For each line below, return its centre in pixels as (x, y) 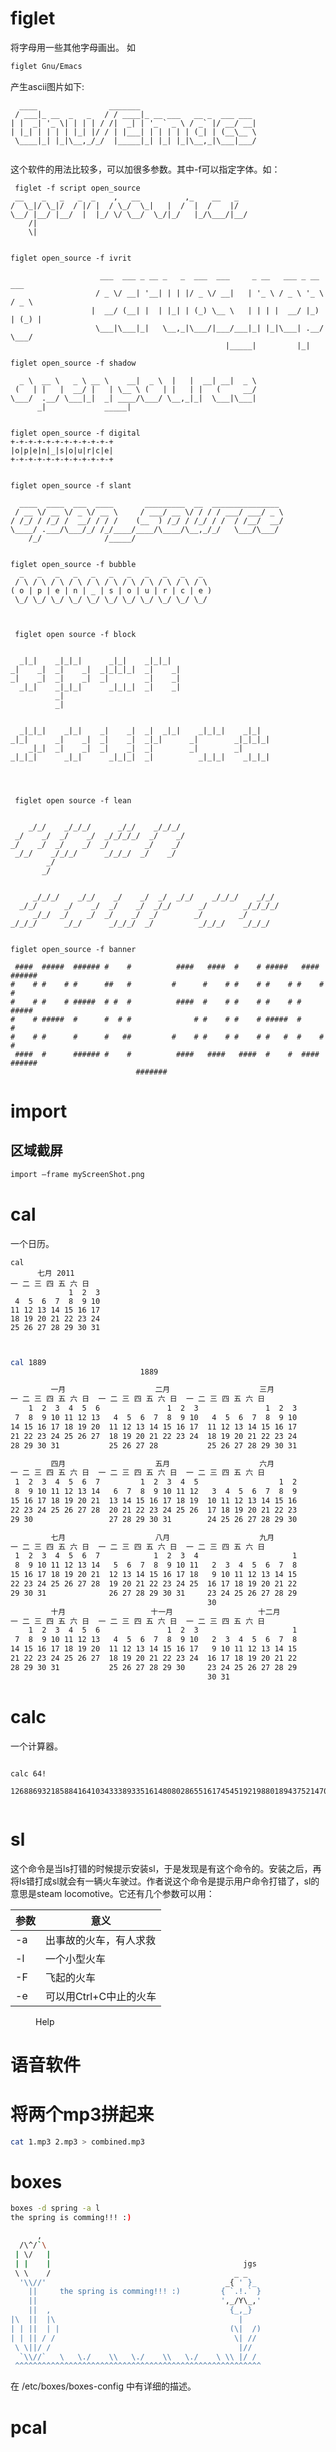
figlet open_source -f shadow (73, 363)
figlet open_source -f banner (73, 949)
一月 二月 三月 (162, 1390)
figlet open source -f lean (73, 800)
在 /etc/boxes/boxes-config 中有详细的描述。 (103, 2386)
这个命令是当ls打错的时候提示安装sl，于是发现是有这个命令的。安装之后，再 (166, 1868)
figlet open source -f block (75, 634)
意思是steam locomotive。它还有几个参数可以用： (112, 1893)
